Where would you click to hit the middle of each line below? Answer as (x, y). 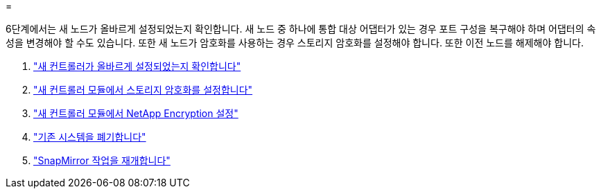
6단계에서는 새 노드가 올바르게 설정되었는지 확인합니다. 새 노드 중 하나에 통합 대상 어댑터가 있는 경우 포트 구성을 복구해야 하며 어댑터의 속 (301, 29)
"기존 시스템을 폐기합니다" (90, 137)
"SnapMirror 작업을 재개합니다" (102, 160)
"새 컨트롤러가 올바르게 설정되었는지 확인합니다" (137, 66)
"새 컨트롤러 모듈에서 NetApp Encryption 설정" (136, 113)
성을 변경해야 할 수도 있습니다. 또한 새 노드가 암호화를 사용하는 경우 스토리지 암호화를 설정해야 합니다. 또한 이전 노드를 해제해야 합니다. (295, 43)
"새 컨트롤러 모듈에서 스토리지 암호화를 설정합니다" (143, 90)
